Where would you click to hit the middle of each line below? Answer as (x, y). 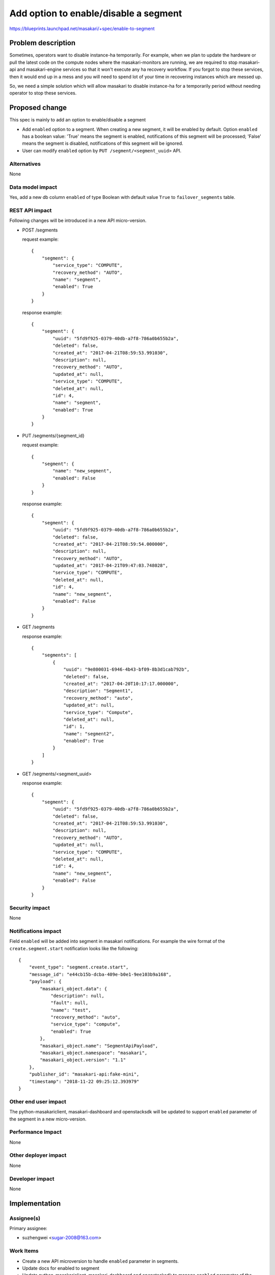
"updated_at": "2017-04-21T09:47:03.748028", (110, 566)
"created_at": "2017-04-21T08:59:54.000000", (110, 544)
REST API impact (31, 210)
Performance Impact (36, 1132)
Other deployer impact (38, 1155)
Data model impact (33, 187)
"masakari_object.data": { (74, 989)
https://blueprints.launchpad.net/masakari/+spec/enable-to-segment (82, 29)
